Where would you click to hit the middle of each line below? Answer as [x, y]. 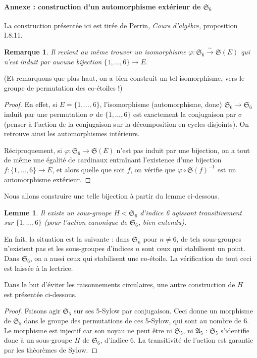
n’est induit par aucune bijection [53, 61]
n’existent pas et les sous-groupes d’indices [69, 248]
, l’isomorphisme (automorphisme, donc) [161, 104]
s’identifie [235, 330]
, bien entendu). [162, 222]
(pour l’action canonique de [86, 222]
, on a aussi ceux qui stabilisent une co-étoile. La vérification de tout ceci [141, 258]
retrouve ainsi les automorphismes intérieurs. [72, 133]
